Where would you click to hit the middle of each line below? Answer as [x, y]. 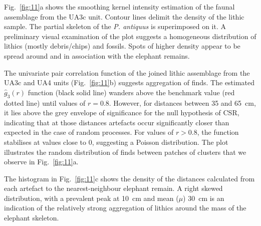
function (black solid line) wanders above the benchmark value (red [131, 92]
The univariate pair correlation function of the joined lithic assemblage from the [127, 72]
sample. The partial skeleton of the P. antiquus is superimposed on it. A [115, 26]
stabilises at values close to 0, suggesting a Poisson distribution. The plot [116, 142]
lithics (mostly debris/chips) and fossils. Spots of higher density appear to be [122, 46]
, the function [218, 132]
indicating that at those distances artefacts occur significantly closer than [117, 122]
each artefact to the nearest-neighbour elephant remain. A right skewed [113, 188]
